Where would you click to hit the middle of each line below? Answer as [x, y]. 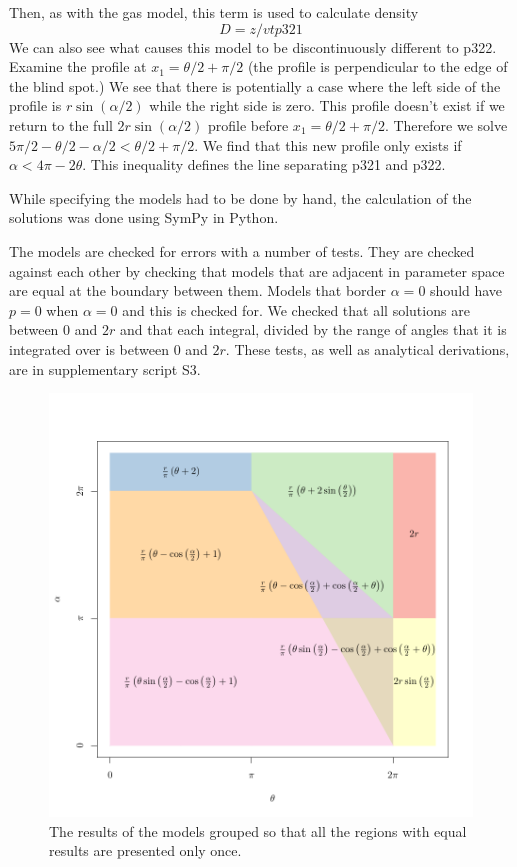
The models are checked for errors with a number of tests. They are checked [242, 250]
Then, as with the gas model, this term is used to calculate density [214, 12]
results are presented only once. [145, 850]
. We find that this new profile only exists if [328, 144]
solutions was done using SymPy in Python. [144, 217]
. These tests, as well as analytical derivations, [367, 348]
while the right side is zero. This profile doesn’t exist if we [327, 105]
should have [466, 290]
